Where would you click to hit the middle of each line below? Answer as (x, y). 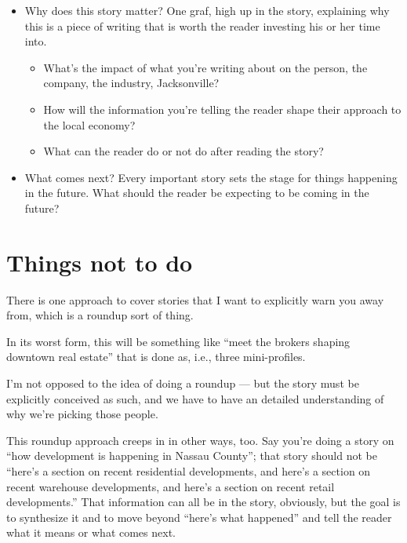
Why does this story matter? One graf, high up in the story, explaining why (207, 10)
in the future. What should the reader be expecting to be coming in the (197, 193)
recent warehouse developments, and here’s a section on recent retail (171, 486)
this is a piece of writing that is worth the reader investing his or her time (202, 26)
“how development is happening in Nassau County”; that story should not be (192, 456)
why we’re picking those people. (82, 414)
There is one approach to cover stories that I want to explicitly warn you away (195, 299)
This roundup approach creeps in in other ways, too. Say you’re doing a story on (200, 440)
